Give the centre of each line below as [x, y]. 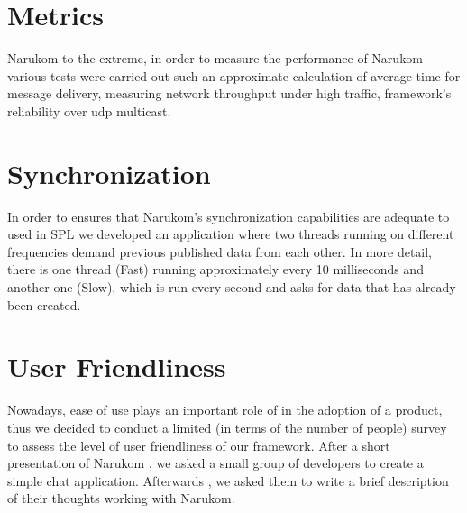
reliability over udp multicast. [89, 110]
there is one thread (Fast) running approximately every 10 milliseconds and [215, 269]
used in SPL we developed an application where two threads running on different [231, 234]
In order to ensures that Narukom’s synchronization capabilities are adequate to [229, 216]
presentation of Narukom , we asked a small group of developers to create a [215, 463]
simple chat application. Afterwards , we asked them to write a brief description [228, 480]
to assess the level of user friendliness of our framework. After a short [199, 445]
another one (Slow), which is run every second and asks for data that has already [232, 287]
